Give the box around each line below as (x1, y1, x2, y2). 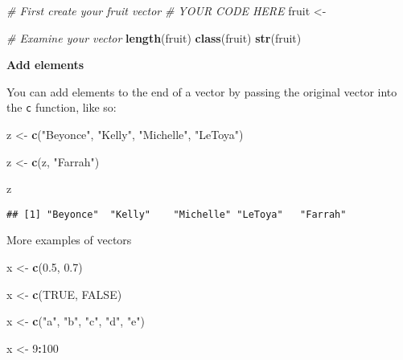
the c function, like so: (6, 99, 117, 116)
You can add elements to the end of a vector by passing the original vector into (6, 83, 397, 100)
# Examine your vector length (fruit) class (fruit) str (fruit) (6, 29, 302, 46)
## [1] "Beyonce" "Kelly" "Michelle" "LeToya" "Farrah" (6, 208, 347, 220)
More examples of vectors (6, 231, 132, 248)
